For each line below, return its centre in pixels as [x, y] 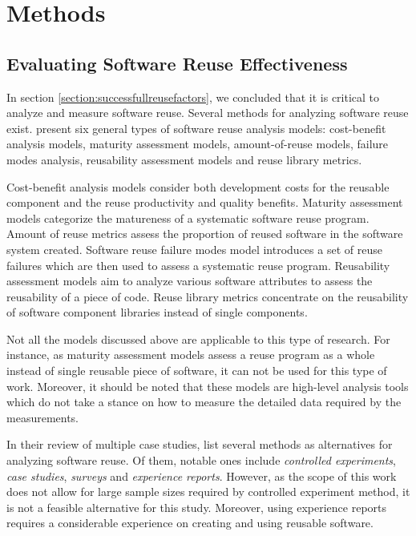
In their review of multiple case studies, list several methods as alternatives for [200, 444]
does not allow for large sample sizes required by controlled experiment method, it [208, 492]
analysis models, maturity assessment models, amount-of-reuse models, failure [198, 144]
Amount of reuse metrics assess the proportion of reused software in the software [205, 234]
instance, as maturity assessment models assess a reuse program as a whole [191, 355]
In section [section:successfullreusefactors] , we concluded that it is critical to [193, 97]
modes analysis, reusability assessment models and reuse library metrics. [184, 159]
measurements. [43, 417]
